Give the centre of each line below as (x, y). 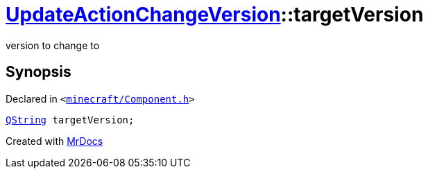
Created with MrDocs (54, 141)
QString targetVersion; (70, 120)
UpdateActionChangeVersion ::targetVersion (215, 15)
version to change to (53, 45)
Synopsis (38, 72)
